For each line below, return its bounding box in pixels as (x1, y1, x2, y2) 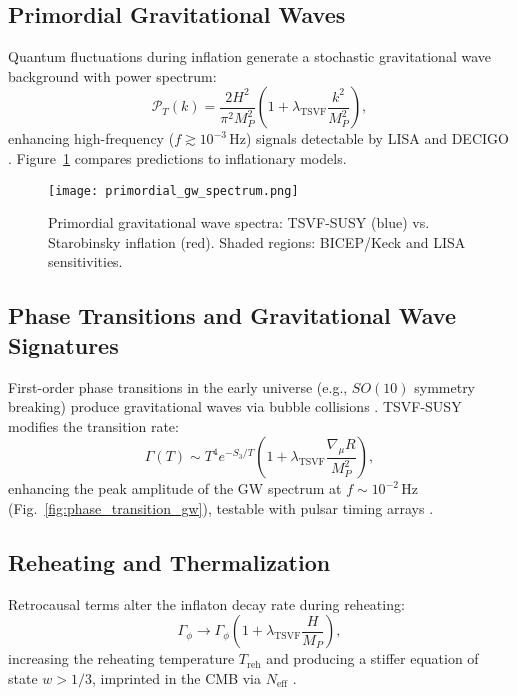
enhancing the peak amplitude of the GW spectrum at (8, 478, 342, 499)
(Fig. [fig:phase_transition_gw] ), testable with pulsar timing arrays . (8, 497, 434, 518)
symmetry (414, 376, 476, 397)
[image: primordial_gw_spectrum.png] (48, 183, 299, 198)
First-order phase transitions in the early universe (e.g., (8, 376, 348, 397)
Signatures (8, 329, 119, 360)
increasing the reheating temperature (8, 648, 235, 669)
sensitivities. (48, 251, 123, 272)
